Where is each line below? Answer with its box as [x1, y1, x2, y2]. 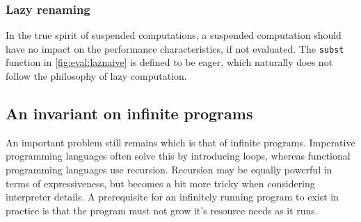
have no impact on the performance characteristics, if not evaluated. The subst [6, 41, 344, 55]
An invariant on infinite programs [6, 103, 253, 124]
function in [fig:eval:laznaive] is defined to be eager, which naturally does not [6, 55, 333, 69]
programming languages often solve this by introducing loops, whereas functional [6, 148, 351, 163]
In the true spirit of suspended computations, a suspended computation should [6, 28, 342, 42]
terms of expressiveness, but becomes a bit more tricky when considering [6, 176, 315, 190]
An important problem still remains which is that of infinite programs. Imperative [6, 135, 355, 149]
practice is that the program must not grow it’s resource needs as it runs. [6, 203, 318, 217]
